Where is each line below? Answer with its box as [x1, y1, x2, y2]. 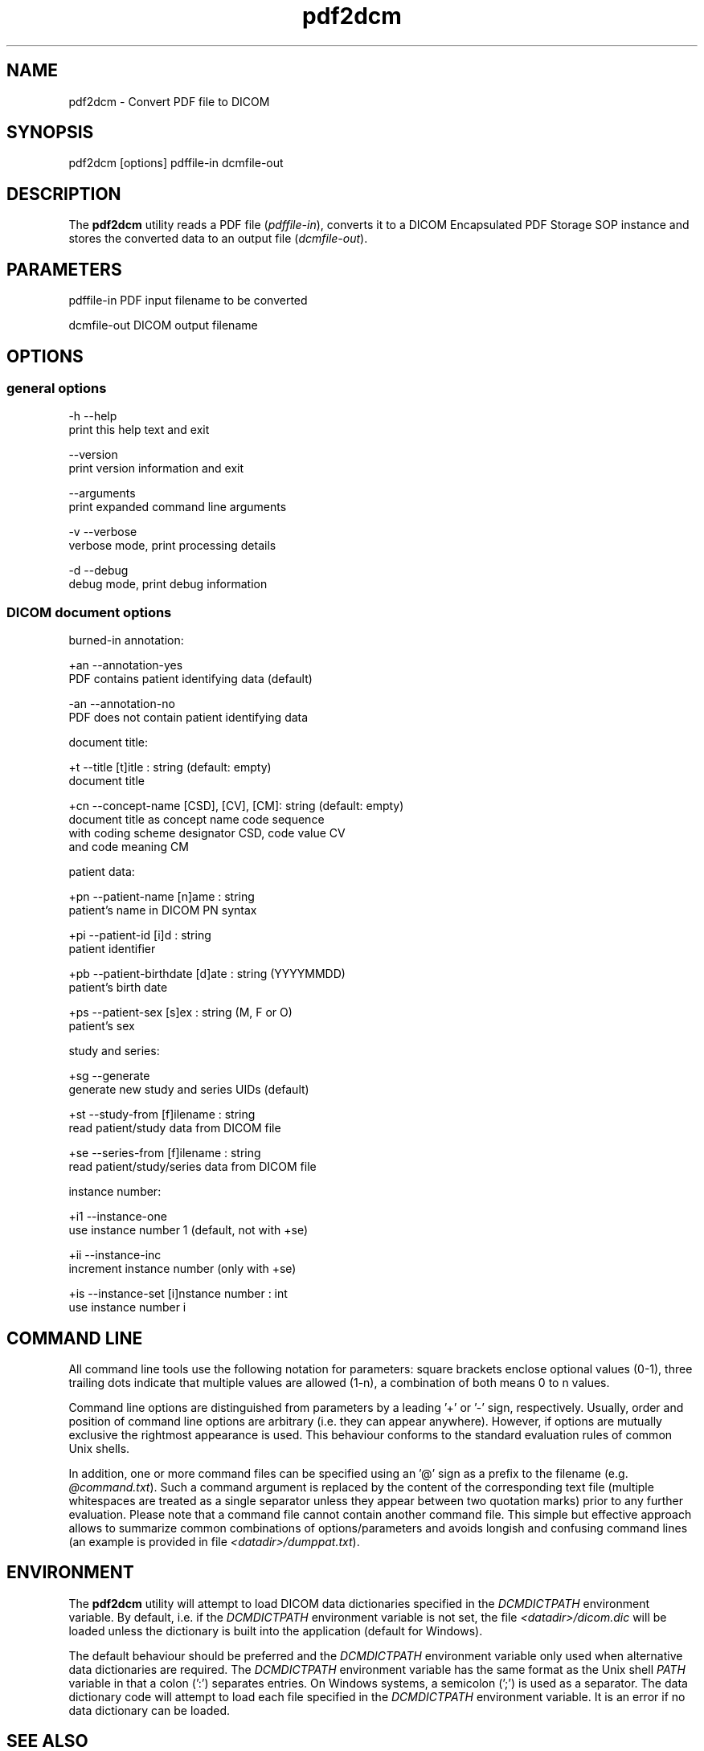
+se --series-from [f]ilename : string [68, 1146, 261, 1160]
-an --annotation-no [68, 697, 175, 711]
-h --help [68, 409, 117, 423]
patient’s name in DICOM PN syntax [68, 903, 257, 918]
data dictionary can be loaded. [68, 1703, 231, 1717]
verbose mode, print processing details [68, 538, 276, 553]
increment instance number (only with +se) [68, 1262, 297, 1276]
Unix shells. [68, 1441, 130, 1455]
